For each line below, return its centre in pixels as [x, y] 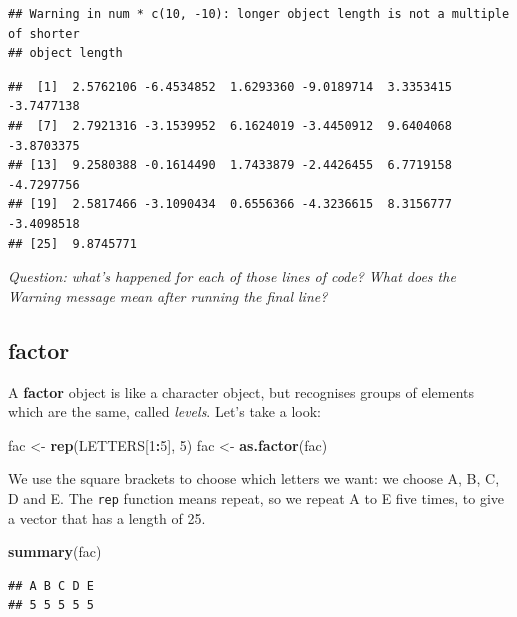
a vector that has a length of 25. [107, 517]
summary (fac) [55, 551]
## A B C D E [51, 585]
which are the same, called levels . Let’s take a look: [164, 411]
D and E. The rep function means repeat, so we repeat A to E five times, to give [256, 497]
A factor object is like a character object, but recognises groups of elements [241, 391]
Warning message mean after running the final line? [168, 295]
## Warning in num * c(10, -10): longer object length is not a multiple [259, 14]
